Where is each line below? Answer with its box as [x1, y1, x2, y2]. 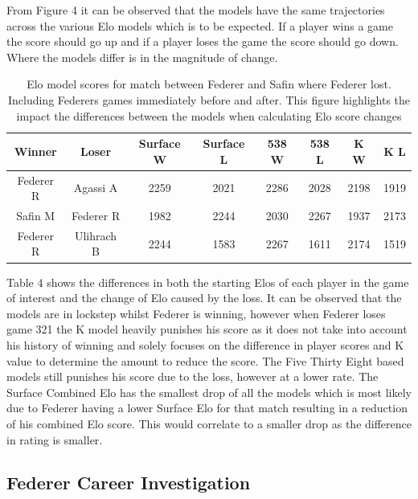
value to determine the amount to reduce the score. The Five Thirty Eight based [6, 352, 404, 369]
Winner [14, 142, 57, 159]
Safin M [16, 207, 55, 224]
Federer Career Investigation [6, 470, 251, 495]
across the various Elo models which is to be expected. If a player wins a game [6, 17, 393, 34]
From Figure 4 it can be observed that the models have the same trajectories [6, 2, 385, 18]
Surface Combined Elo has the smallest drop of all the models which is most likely [6, 383, 412, 400]
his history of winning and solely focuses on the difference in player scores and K [6, 336, 404, 353]
